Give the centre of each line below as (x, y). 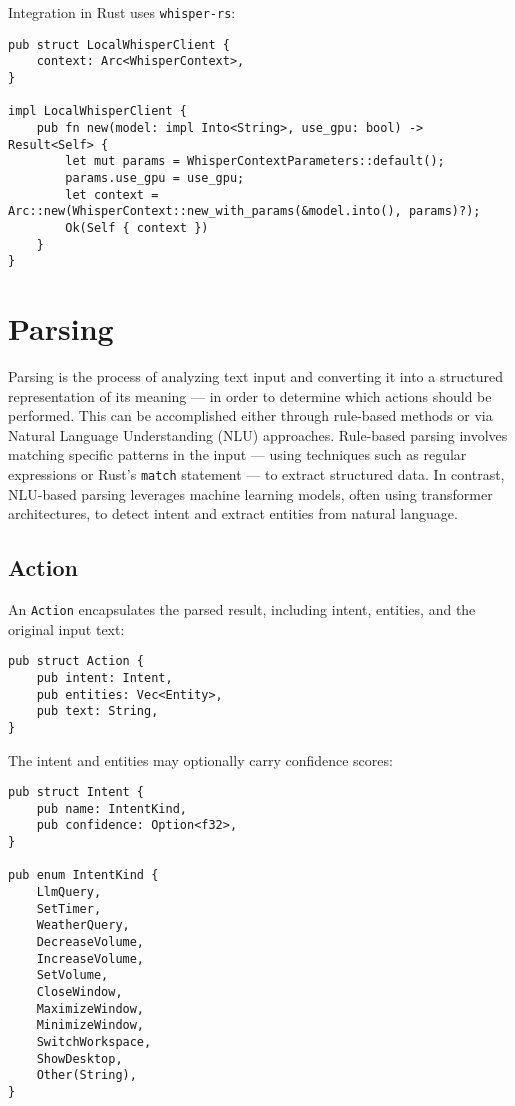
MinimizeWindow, (90, 1025)
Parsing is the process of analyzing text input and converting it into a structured (256, 375)
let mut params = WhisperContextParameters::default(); (255, 161)
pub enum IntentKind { (83, 875)
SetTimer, (69, 908)
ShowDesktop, (79, 1058)
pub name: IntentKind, (111, 808)
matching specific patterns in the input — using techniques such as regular (237, 454)
